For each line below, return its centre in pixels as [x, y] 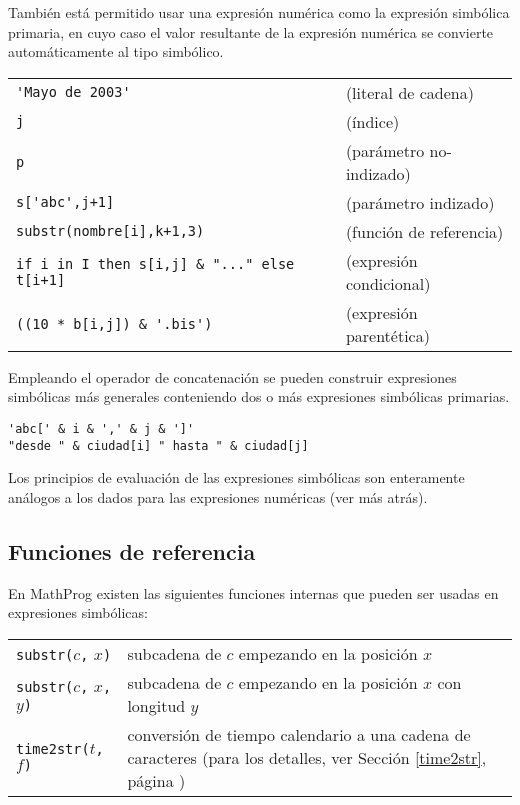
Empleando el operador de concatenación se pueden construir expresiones [232, 376]
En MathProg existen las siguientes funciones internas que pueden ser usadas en [253, 592]
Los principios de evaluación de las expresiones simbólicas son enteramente [236, 477]
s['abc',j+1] [65, 202]
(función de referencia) [424, 231]
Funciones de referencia [132, 550]
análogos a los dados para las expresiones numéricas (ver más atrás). [218, 496]
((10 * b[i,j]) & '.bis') [114, 323]
